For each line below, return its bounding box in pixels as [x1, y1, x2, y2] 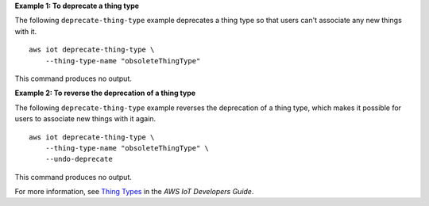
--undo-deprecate [44, 154, 113, 164]
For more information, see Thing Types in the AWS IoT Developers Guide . [14, 187, 254, 196]
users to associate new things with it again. [14, 114, 157, 124]
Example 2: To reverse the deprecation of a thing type [14, 88, 196, 98]
